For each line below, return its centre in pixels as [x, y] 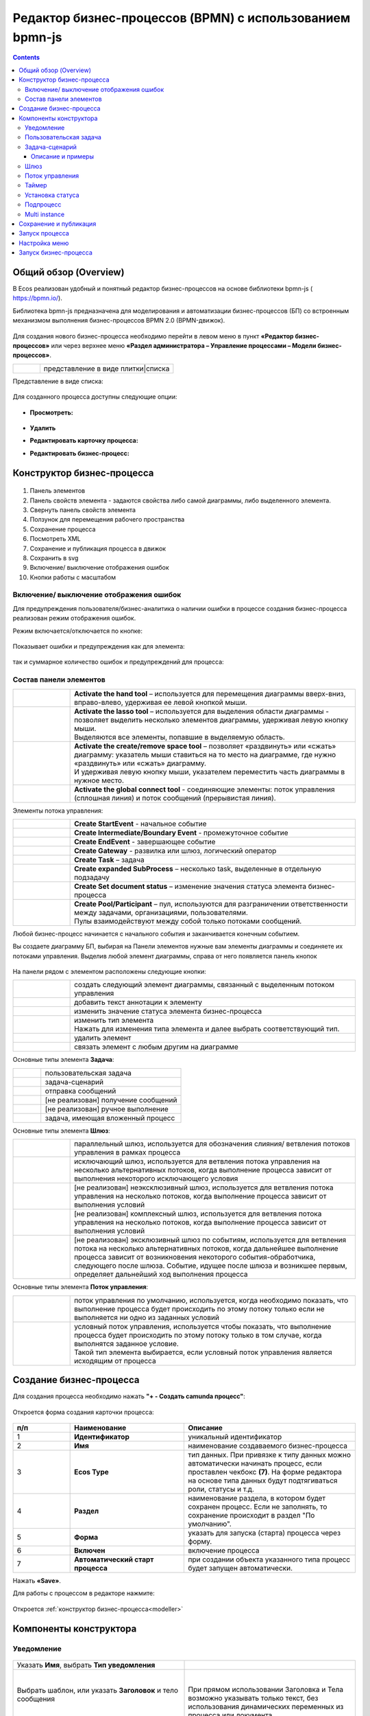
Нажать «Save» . [37, 1580]
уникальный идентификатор [235, 1437]
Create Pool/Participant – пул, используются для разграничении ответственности [211, 904]
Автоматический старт [114, 1560]
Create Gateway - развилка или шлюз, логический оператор [175, 850]
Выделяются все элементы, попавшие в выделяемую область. [180, 737]
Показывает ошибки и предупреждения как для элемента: [99, 646]
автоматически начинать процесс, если [255, 1463]
